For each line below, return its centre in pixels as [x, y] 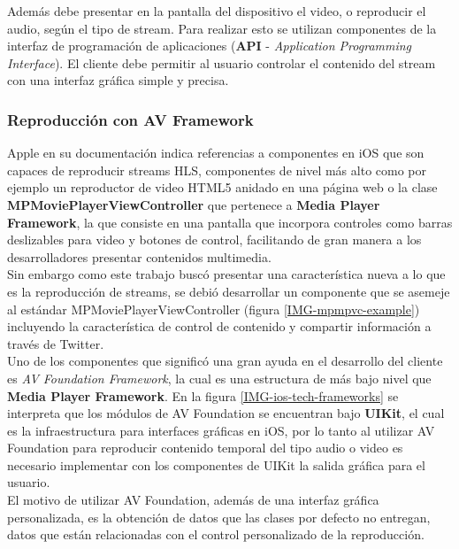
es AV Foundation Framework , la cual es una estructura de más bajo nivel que [219, 378]
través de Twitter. [56, 343]
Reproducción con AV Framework [130, 119]
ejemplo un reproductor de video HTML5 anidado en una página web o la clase [222, 187]
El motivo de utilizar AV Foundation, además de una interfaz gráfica [193, 500]
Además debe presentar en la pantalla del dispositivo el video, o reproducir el [217, 11]
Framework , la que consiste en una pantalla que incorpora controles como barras [230, 222]
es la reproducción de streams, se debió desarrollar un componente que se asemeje [229, 291]
